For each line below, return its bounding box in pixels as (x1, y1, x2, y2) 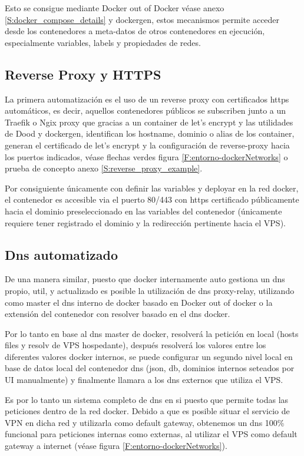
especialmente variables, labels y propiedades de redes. (5, 36, 201, 48)
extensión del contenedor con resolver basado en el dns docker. (5, 308, 230, 320)
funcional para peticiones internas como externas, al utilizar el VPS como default (5, 428, 298, 440)
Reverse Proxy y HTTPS (5, 65, 161, 83)
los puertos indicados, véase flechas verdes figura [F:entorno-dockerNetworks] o (5, 150, 288, 163)
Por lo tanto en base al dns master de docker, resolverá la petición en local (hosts (5, 327, 299, 339)
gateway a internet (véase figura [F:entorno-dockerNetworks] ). (5, 440, 227, 452)
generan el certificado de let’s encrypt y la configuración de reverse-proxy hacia (5, 138, 290, 151)
